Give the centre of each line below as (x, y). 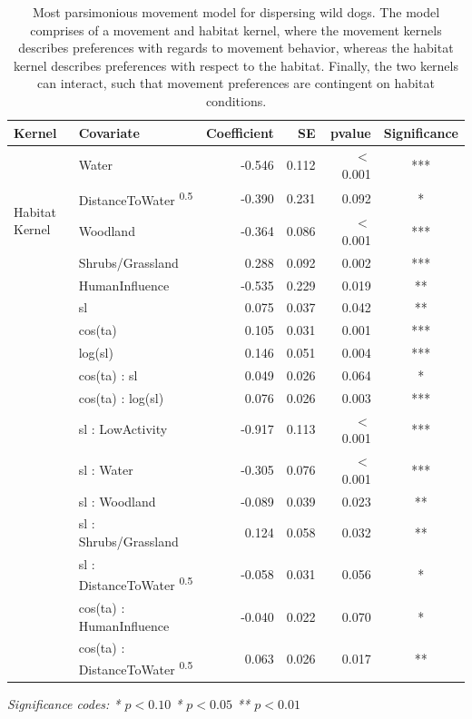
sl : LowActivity (123, 429)
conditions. (236, 100)
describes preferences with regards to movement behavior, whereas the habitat (236, 48)
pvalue (350, 132)
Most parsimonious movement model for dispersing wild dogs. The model (236, 12)
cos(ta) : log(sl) (121, 397)
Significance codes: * (64, 703)
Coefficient (240, 132)
